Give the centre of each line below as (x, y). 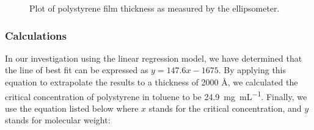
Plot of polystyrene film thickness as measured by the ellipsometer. (155, 8)
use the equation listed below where (72, 108)
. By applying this (252, 70)
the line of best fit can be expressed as (77, 70)
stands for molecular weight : (58, 120)
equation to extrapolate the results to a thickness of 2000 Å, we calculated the (152, 82)
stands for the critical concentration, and (225, 108)
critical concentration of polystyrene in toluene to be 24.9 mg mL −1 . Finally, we (156, 95)
